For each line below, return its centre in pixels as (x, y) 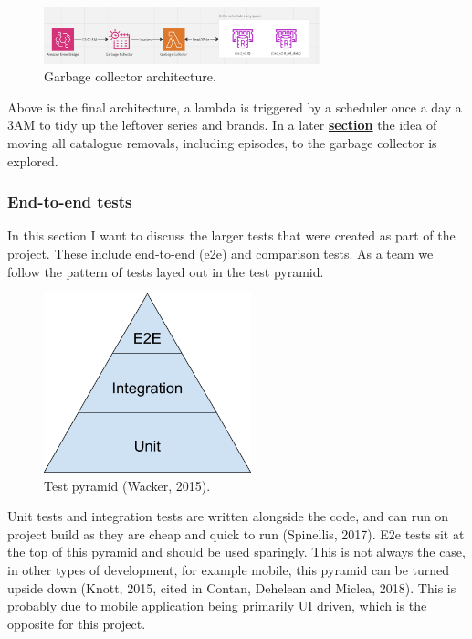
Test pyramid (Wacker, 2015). (127, 485)
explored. (33, 160)
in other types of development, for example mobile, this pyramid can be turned (229, 570)
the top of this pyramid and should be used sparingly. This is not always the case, (236, 552)
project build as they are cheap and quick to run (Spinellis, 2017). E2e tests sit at (236, 533)
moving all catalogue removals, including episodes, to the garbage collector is (222, 143)
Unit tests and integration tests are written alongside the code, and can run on (228, 516)
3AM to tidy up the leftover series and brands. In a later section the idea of (222, 125)
